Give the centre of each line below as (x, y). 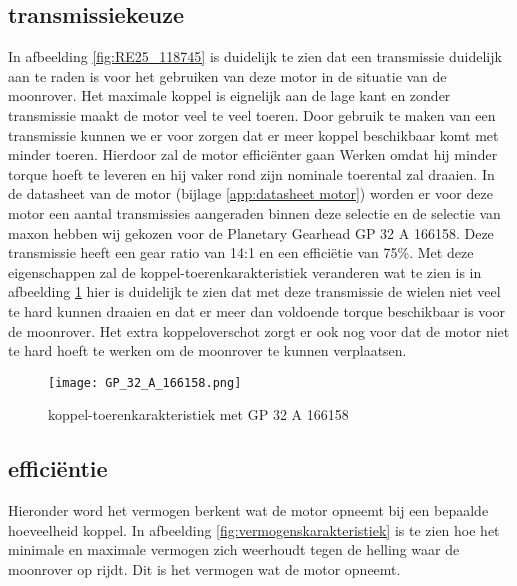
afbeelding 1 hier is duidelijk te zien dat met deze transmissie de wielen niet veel (254, 291)
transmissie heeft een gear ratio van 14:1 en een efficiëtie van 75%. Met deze (241, 252)
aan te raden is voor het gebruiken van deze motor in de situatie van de (227, 75)
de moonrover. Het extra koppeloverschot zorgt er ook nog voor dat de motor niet (259, 330)
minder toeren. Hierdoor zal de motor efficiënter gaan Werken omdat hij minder (253, 154)
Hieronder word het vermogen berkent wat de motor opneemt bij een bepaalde (248, 510)
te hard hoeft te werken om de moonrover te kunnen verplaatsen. (207, 350)
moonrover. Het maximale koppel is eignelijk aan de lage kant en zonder (229, 95)
